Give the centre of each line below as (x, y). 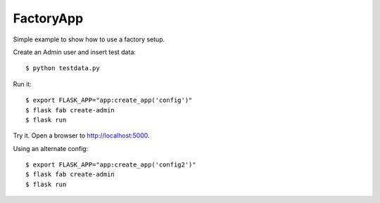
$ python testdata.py (63, 68)
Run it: (22, 84)
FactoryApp (48, 18)
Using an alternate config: (51, 148)
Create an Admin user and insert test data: (75, 52)
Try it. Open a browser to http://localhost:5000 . (82, 136)
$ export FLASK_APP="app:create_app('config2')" (111, 165)
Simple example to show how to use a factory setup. (89, 39)
